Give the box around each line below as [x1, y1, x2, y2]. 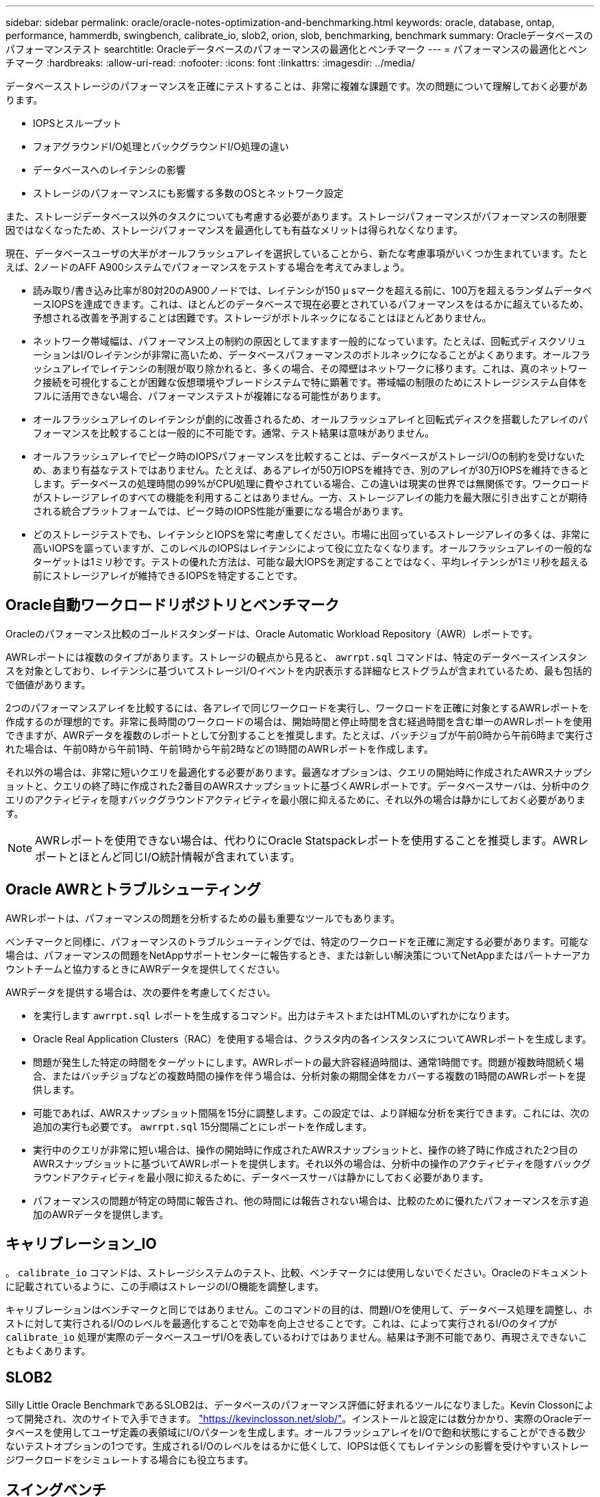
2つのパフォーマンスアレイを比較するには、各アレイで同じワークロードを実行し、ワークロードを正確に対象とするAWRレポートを [5, 701, 589, 714]
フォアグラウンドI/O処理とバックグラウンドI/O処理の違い [33, 141, 289, 152]
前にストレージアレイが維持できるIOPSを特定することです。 [33, 570, 303, 581]
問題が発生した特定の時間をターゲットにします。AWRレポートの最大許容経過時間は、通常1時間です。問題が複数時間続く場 [33, 1056, 584, 1068]
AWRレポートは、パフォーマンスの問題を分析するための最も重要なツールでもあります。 [5, 912, 400, 924]
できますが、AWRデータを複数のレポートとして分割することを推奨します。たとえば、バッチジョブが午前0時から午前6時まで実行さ [5, 729, 595, 741]
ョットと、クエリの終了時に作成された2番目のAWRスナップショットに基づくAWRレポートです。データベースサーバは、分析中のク [5, 779, 590, 792]
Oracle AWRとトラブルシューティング [5, 881, 261, 899]
